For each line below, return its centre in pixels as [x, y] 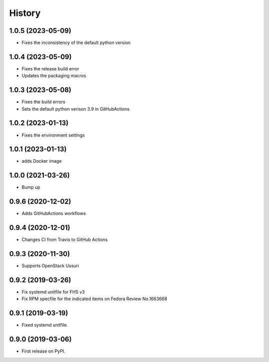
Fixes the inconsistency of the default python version [76, 43]
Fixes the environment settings [53, 135]
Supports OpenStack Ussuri [50, 266]
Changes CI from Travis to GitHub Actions [65, 240]
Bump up [31, 187]
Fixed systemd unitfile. [45, 325]
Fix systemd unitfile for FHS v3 [53, 292]
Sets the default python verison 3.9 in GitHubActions [75, 109]
